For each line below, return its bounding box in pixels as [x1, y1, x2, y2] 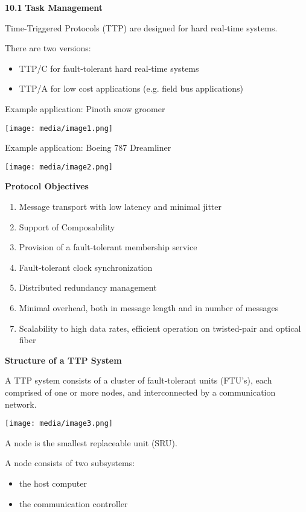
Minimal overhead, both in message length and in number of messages [19, 302, 279, 314]
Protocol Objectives [5, 180, 89, 192]
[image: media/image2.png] [5, 162, 113, 171]
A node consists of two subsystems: [5, 457, 135, 469]
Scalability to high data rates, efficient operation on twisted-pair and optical [19, 321, 301, 334]
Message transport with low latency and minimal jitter [19, 200, 222, 213]
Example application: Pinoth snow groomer [5, 102, 165, 115]
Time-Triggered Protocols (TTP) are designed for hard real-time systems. [5, 21, 278, 34]
